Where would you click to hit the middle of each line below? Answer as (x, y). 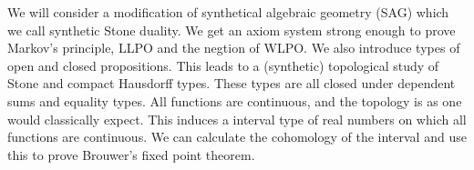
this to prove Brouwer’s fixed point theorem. (131, 154)
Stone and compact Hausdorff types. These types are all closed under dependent (232, 83)
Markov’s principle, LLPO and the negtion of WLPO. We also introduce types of (234, 48)
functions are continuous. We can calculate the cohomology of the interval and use (237, 137)
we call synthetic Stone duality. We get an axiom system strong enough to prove (232, 30)
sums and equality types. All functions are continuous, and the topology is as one (235, 100)
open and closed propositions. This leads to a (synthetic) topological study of (223, 65)
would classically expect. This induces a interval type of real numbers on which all (237, 119)
